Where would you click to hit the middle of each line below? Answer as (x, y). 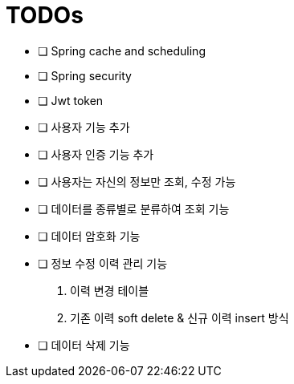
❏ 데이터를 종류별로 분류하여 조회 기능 (134, 208)
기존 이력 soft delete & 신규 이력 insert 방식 (180, 317)
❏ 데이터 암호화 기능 (89, 236)
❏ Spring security (85, 75)
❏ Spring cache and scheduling (122, 51)
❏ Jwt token (71, 100)
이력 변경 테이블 (110, 290)
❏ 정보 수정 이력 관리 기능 (103, 263)
